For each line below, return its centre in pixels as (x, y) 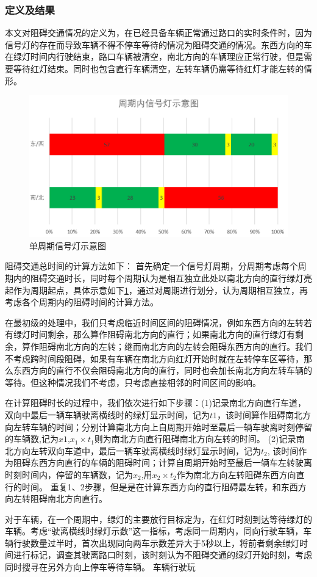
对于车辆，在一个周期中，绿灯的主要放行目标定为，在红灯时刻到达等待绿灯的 (158, 519)
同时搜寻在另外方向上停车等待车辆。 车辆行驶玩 (100, 567)
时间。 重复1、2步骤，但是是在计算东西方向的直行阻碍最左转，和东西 (160, 486)
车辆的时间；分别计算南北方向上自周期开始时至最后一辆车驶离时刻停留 (171, 426)
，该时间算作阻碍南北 (260, 414)
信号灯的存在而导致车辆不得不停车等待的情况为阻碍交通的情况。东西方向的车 (158, 44)
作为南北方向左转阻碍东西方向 (236, 474)
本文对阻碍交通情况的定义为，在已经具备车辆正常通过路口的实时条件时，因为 (158, 33)
